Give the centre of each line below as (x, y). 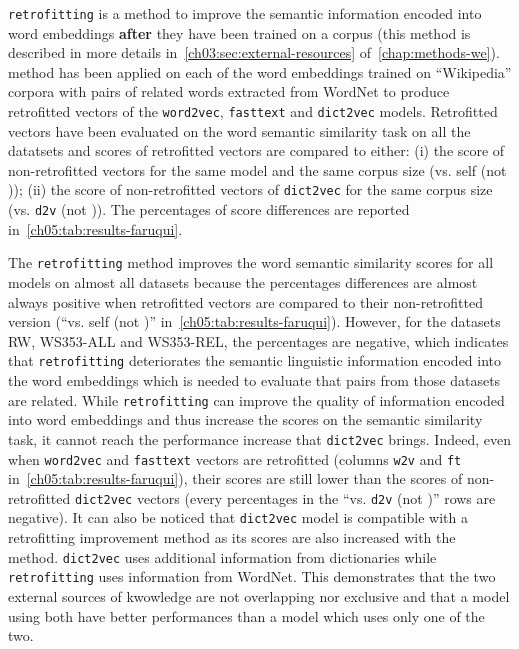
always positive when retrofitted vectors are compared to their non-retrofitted (245, 301)
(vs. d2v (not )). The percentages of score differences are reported (209, 209)
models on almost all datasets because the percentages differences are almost (243, 282)
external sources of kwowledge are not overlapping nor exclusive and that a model (259, 596)
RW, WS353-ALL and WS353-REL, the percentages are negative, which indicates (258, 340)
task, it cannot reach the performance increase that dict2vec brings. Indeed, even (259, 438)
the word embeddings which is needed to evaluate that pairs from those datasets (254, 380)
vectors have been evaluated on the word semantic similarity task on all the (239, 130)
